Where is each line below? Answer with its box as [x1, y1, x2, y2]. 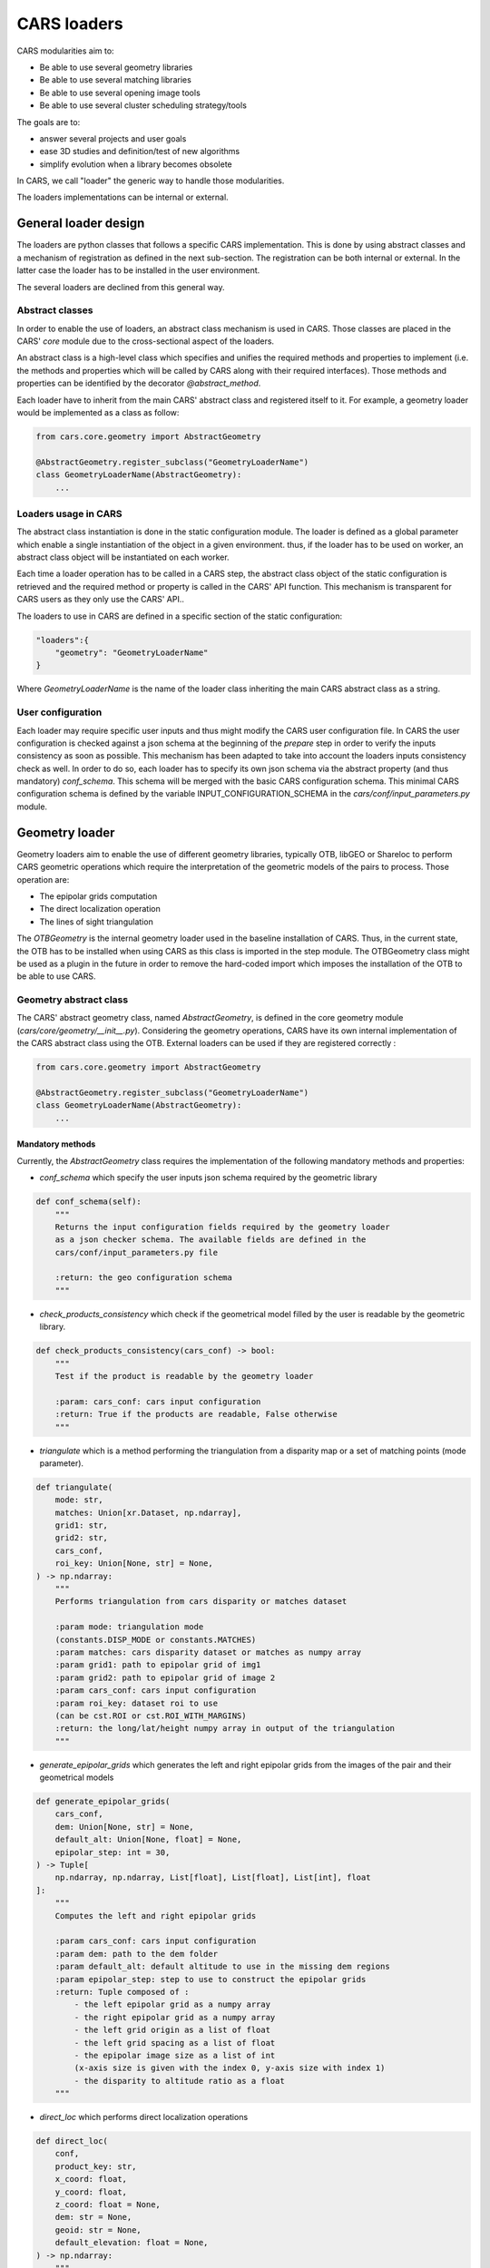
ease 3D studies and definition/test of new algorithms [39, 146, 240, 157]
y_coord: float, [54, 2186, 127, 2197]
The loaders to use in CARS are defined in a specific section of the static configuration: [16, 611, 343, 621]
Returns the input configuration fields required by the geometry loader [54, 1221, 390, 1232]
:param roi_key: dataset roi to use [54, 1697, 218, 1708]
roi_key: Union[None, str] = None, [54, 1559, 213, 1569]
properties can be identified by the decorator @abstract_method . [16, 377, 261, 389]
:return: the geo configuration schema [54, 1273, 233, 1283]
